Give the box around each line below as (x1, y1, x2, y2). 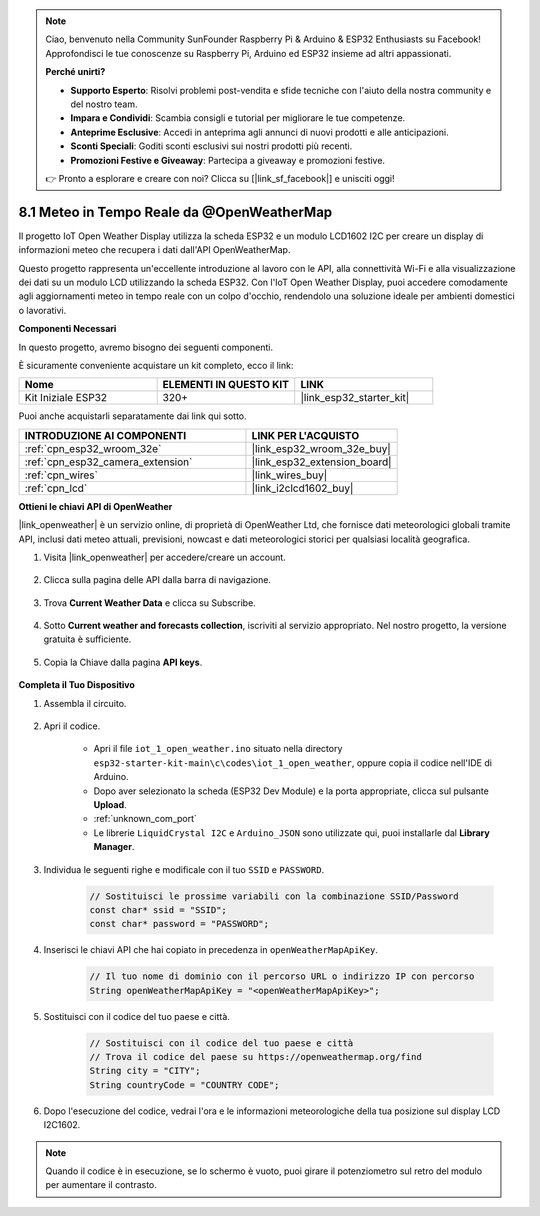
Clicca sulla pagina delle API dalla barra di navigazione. (43, 574, 272, 586)
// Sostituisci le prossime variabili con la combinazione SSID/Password (89, 890, 459, 902)
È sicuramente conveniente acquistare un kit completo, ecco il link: (18, 359, 294, 371)
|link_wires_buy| (251, 468, 328, 482)
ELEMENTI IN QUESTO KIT (162, 378, 290, 392)
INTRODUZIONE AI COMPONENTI (24, 428, 187, 442)
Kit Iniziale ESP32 (24, 391, 108, 405)
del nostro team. (70, 98, 138, 110)
